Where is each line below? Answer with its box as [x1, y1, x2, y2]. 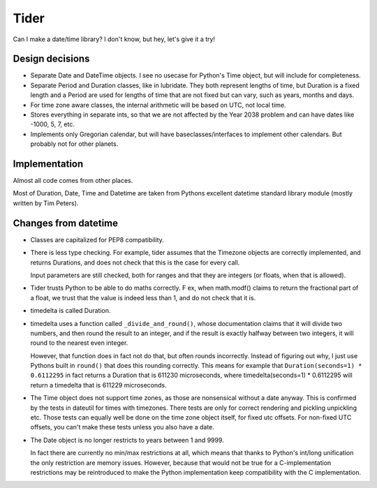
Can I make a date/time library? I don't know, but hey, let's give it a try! [13, 35, 216, 43]
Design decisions [13, 53, 90, 65]
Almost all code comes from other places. [13, 177, 133, 185]
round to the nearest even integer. [30, 339, 128, 347]
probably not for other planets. [30, 140, 119, 148]
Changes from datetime [13, 217, 119, 229]
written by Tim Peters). [13, 199, 79, 207]
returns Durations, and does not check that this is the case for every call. [30, 258, 240, 267]
